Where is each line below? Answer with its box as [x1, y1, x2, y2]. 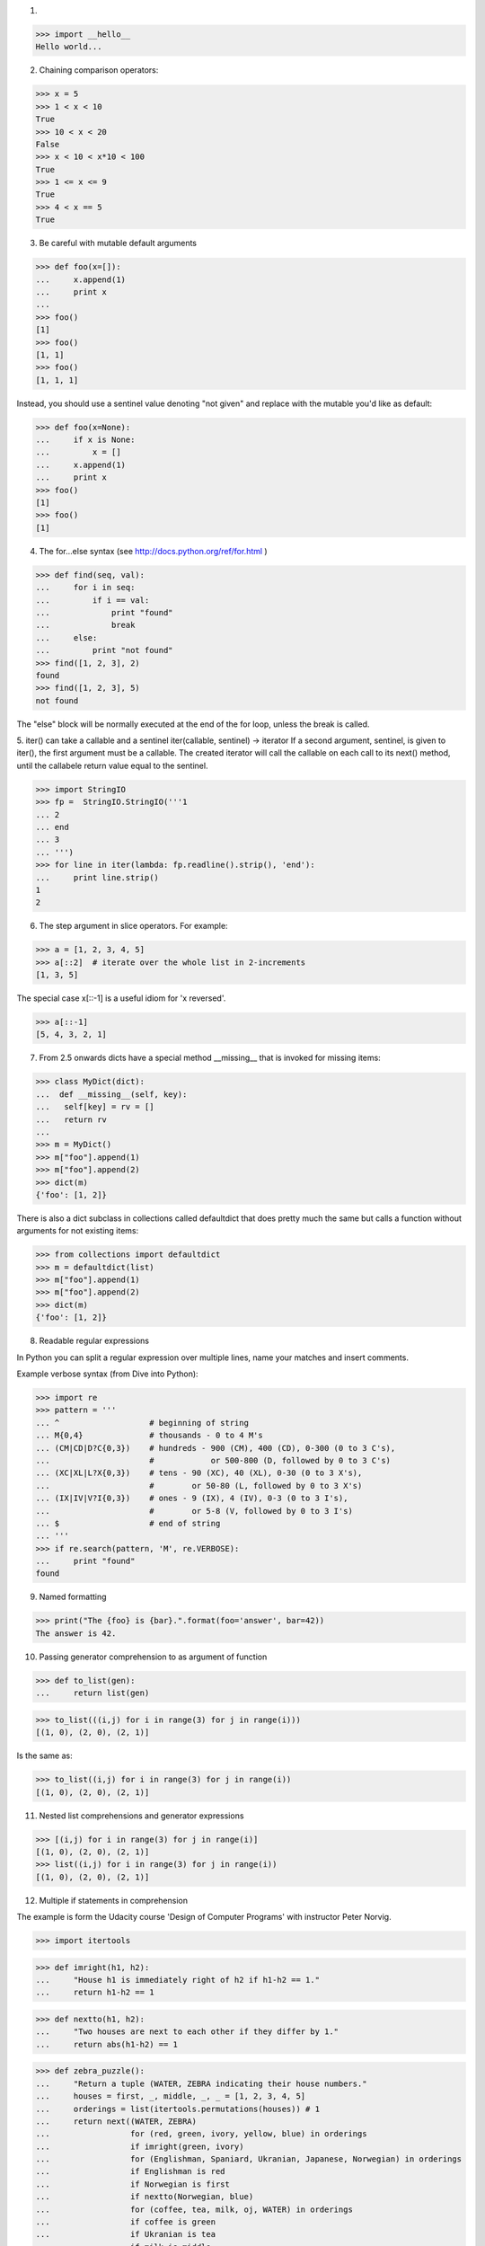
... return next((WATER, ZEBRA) [35, 2116, 198, 2127]
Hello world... [35, 41, 102, 52]
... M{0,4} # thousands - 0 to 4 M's [35, 1430, 264, 1441]
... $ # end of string [35, 1518, 221, 1528]
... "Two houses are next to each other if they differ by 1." [35, 2027, 339, 2037]
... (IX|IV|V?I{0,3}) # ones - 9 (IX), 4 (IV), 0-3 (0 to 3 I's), [35, 1493, 348, 1504]
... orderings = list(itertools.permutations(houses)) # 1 [35, 2103, 321, 2114]
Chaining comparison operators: [39, 65, 159, 75]
